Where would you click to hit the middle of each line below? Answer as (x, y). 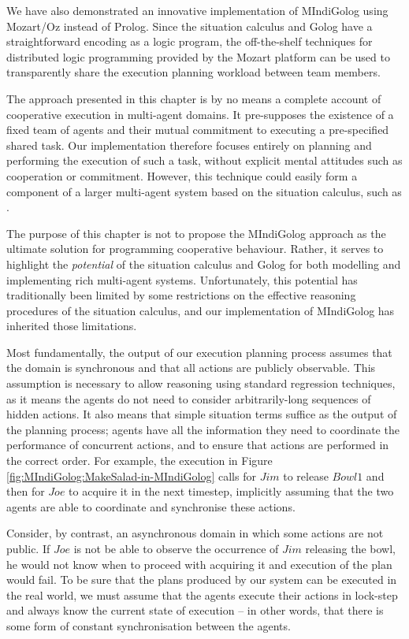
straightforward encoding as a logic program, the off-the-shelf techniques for (190, 41)
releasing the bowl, (351, 548)
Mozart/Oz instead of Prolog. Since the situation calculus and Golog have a (190, 26)
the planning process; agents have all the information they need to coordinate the (203, 429)
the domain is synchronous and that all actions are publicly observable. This (191, 368)
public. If (28, 548)
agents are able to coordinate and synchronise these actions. (151, 506)
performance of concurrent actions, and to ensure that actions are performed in (198, 445)
